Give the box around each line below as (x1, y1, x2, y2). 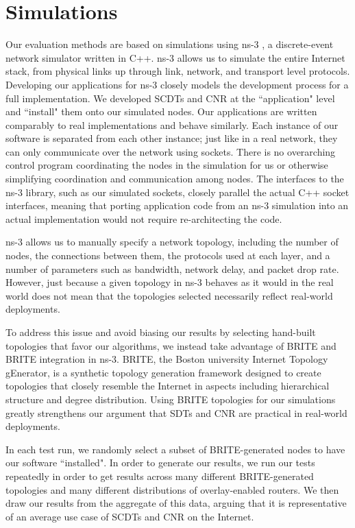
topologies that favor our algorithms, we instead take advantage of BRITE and (5, 338, 336, 352)
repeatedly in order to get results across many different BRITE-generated (5, 468, 314, 483)
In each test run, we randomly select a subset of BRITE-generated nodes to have (5, 442, 345, 456)
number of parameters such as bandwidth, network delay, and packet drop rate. (5, 261, 339, 276)
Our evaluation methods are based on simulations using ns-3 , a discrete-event (5, 37, 334, 51)
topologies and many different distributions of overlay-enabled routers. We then (5, 482, 339, 496)
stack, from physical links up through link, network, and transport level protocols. (5, 64, 350, 78)
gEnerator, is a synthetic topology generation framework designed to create (5, 365, 321, 379)
